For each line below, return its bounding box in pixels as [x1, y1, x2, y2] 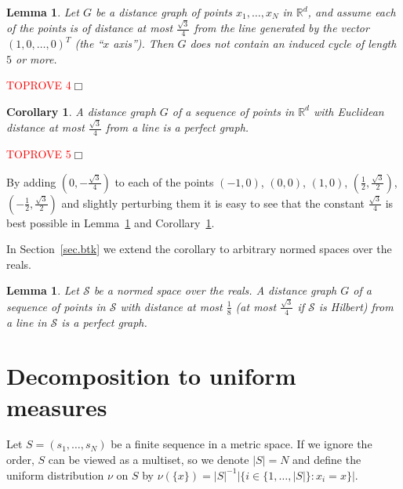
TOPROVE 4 [6, 77, 71, 93]
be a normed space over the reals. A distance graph [93, 282, 337, 299]
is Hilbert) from [318, 298, 394, 314]
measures [6, 390, 107, 422]
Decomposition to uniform [6, 360, 296, 392]
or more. [16, 50, 57, 67]
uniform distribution [6, 466, 104, 483]
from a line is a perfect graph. [106, 119, 249, 136]
